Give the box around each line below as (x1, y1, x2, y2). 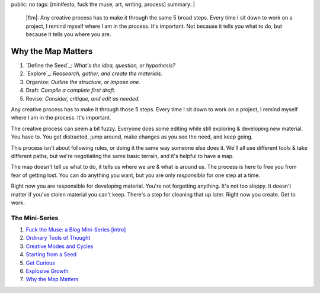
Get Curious (25, 259, 56, 266)
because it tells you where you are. (25, 31, 111, 38)
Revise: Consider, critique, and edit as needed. (25, 95, 140, 102)
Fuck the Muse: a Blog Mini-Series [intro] (25, 226, 126, 233)
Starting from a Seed (25, 251, 77, 258)
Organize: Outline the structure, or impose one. (25, 78, 140, 85)
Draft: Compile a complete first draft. (25, 86, 116, 94)
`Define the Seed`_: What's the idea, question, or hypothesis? (25, 62, 176, 69)
